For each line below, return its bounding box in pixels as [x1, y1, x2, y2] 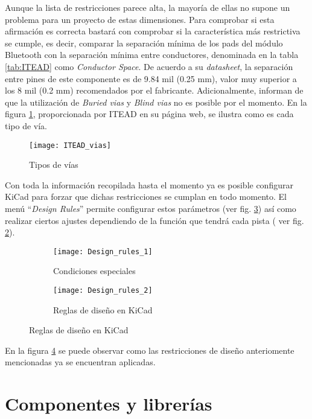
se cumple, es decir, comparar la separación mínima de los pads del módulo [5, 36, 283, 49]
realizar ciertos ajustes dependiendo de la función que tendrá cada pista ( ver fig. [5, 214, 304, 226]
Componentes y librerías [5, 391, 212, 416]
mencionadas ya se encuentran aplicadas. [5, 356, 156, 368]
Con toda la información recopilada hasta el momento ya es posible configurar [5, 178, 293, 191]
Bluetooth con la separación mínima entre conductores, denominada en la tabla [5, 48, 299, 61]
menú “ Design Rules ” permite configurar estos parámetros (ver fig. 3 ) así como [5, 202, 296, 214]
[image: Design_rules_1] [53, 247, 153, 256]
